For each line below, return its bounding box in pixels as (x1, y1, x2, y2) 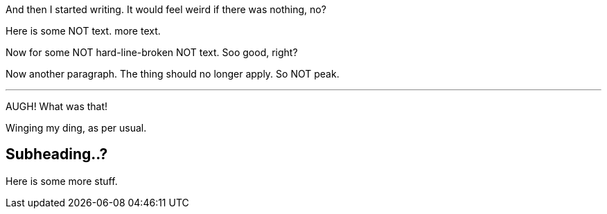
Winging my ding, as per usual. (6, 122, 147, 134)
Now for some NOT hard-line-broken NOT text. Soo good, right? (6, 46, 298, 58)
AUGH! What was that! (6, 100, 108, 112)
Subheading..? (6, 145, 108, 163)
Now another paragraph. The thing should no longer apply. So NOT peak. (6, 68, 340, 80)
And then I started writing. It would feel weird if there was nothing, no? (6, 3, 326, 15)
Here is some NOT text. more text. (6, 25, 161, 37)
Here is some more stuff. (6, 175, 118, 187)
